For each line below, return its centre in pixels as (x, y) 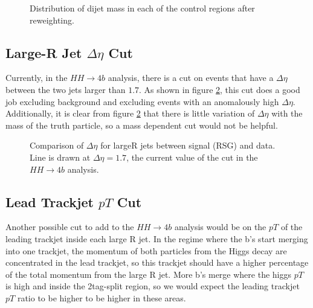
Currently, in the (37, 78)
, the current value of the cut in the (192, 157)
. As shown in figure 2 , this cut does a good (220, 89)
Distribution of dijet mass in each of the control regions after (142, 8)
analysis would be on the (220, 227)
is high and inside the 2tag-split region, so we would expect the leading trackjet (153, 286)
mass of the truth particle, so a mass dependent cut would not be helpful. (142, 125)
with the (287, 113)
